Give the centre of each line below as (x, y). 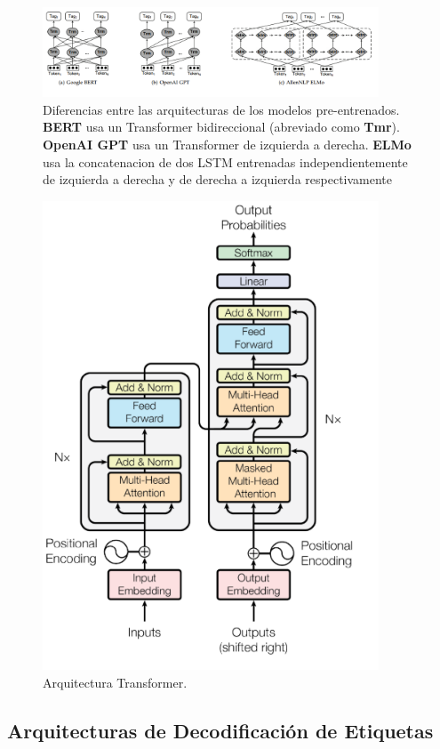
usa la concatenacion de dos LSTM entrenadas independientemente (225, 161)
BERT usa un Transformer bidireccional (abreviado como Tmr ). (221, 127)
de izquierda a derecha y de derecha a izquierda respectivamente (218, 179)
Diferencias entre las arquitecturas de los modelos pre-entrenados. (221, 109)
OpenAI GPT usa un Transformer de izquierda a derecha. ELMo (227, 144)
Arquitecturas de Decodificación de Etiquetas (220, 730)
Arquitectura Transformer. (115, 682)
